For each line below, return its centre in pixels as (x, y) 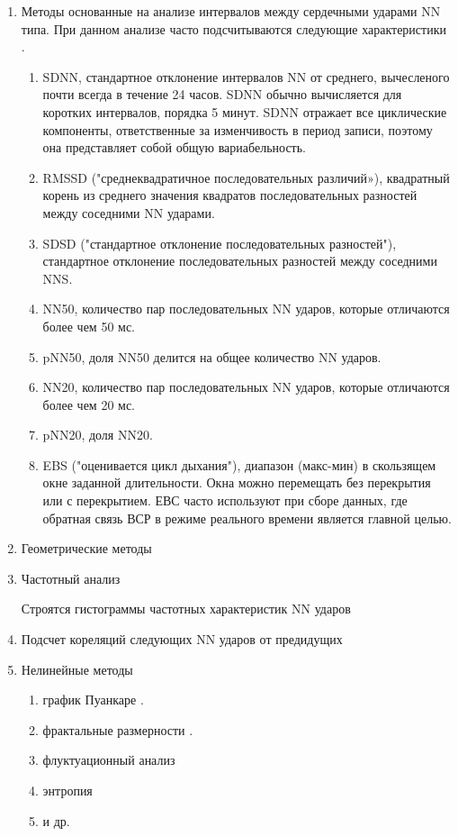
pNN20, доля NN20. (98, 435)
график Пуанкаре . (93, 700)
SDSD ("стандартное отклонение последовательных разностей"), (220, 243)
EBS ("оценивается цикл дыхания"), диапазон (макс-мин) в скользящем (239, 464)
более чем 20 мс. (89, 404)
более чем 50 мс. (89, 326)
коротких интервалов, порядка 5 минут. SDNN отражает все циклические (245, 111)
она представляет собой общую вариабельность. (175, 147)
